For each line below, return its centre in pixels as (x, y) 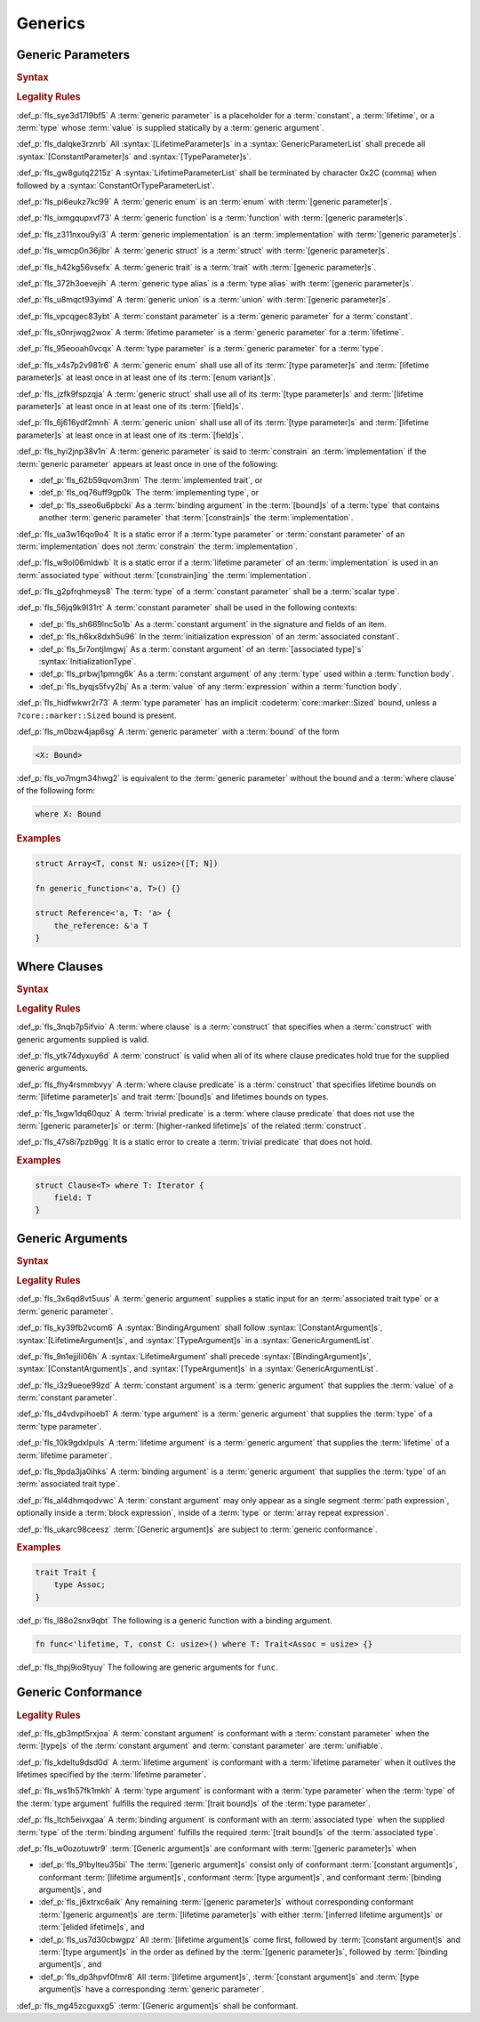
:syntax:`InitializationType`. (88, 662)
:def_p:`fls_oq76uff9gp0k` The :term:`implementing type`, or (149, 493)
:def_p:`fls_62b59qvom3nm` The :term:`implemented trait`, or (151, 479)
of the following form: (56, 791)
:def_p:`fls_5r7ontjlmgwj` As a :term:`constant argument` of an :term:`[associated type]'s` (201, 648)
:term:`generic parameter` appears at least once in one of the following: (148, 463)
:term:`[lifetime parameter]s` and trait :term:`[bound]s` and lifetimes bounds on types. (172, 1097)
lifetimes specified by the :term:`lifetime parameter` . (112, 1774)
